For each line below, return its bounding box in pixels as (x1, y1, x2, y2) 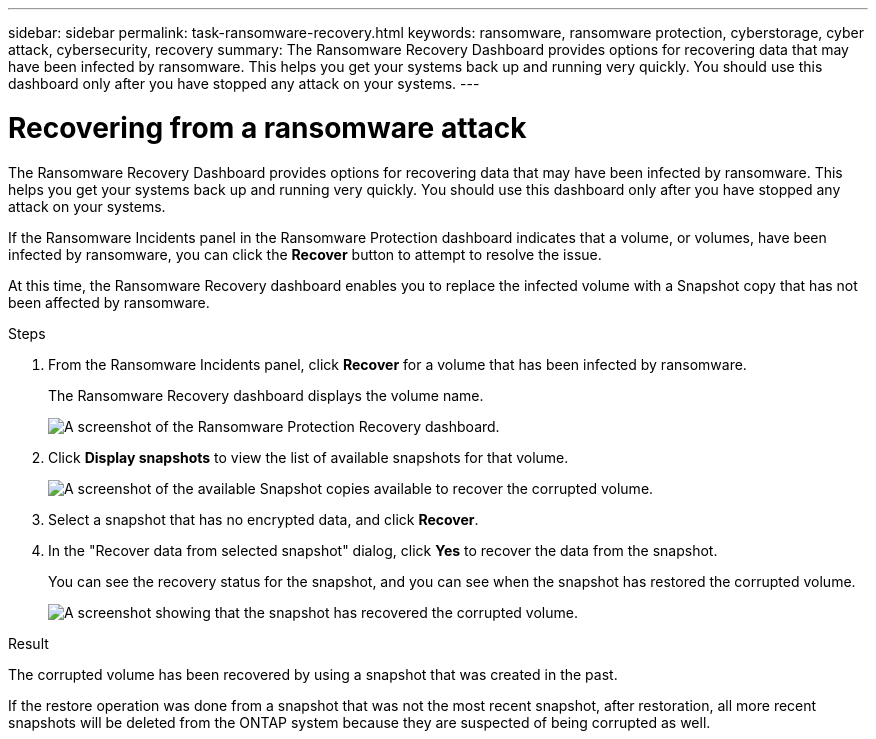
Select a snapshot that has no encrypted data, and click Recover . (48, 510, 479, 528)
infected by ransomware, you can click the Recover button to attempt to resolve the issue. (8, 245, 602, 263)
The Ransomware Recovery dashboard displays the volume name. (48, 386, 484, 404)
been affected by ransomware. (8, 293, 210, 311)
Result (8, 634, 49, 652)
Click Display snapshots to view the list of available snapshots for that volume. (48, 448, 569, 466)
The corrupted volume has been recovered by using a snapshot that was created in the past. (8, 665, 618, 683)
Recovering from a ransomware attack (8, 110, 527, 145)
